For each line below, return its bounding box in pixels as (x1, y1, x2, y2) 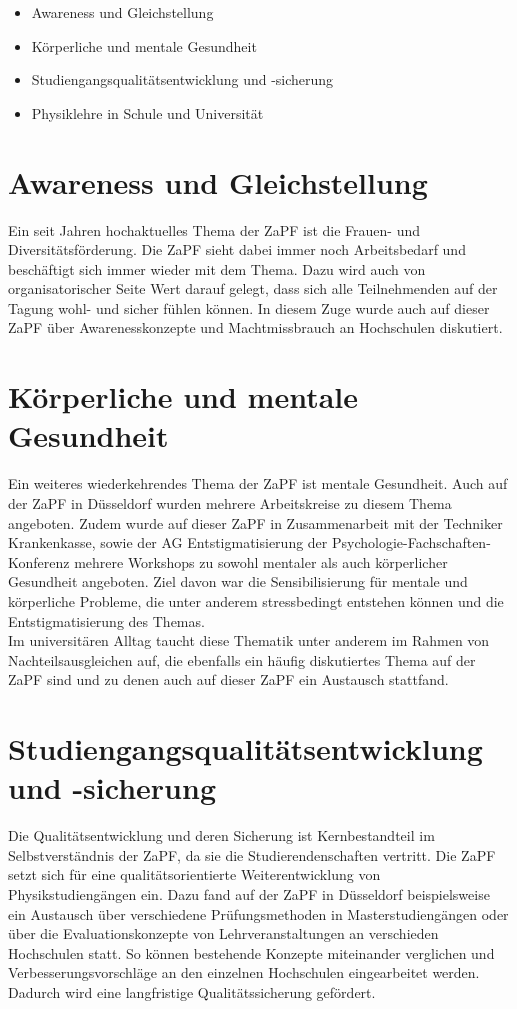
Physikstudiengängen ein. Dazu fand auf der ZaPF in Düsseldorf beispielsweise (8, 884, 490, 904)
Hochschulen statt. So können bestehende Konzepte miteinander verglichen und (8, 942, 495, 963)
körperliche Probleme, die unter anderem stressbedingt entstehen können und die (8, 590, 504, 611)
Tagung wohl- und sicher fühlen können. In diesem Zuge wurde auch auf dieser (8, 297, 490, 318)
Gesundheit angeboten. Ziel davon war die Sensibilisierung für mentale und (8, 571, 468, 592)
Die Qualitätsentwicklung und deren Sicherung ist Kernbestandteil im (8, 825, 435, 846)
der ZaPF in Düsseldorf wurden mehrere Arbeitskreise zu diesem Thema (8, 492, 452, 513)
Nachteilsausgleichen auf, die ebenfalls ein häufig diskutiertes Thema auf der (8, 649, 476, 670)
